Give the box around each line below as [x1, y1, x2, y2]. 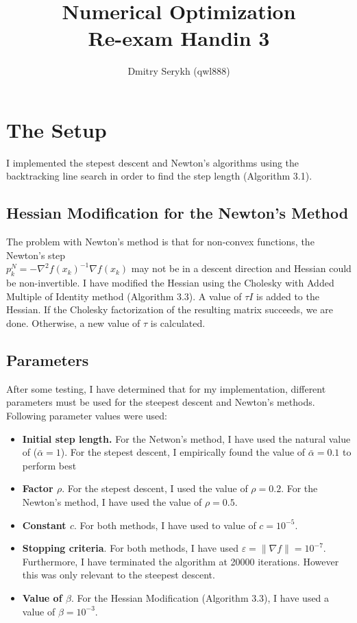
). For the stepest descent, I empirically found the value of [60, 445, 306, 459]
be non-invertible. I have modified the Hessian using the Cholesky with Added [6, 276, 334, 290]
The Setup [6, 115, 107, 143]
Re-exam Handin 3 [88, 24, 270, 52]
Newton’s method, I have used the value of [22, 494, 202, 509]
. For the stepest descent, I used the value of [62, 481, 248, 496]
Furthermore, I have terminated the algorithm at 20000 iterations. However [22, 554, 339, 568]
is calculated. [150, 316, 206, 330]
